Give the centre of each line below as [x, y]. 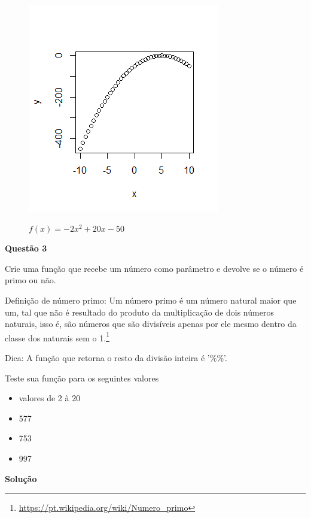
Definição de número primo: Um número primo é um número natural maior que [151, 300]
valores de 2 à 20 [50, 398]
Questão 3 [26, 248]
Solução [21, 478]
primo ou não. [31, 280]
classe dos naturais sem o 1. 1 [57, 337]
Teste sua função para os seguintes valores [82, 378]
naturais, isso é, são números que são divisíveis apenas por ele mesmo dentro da [151, 324]
